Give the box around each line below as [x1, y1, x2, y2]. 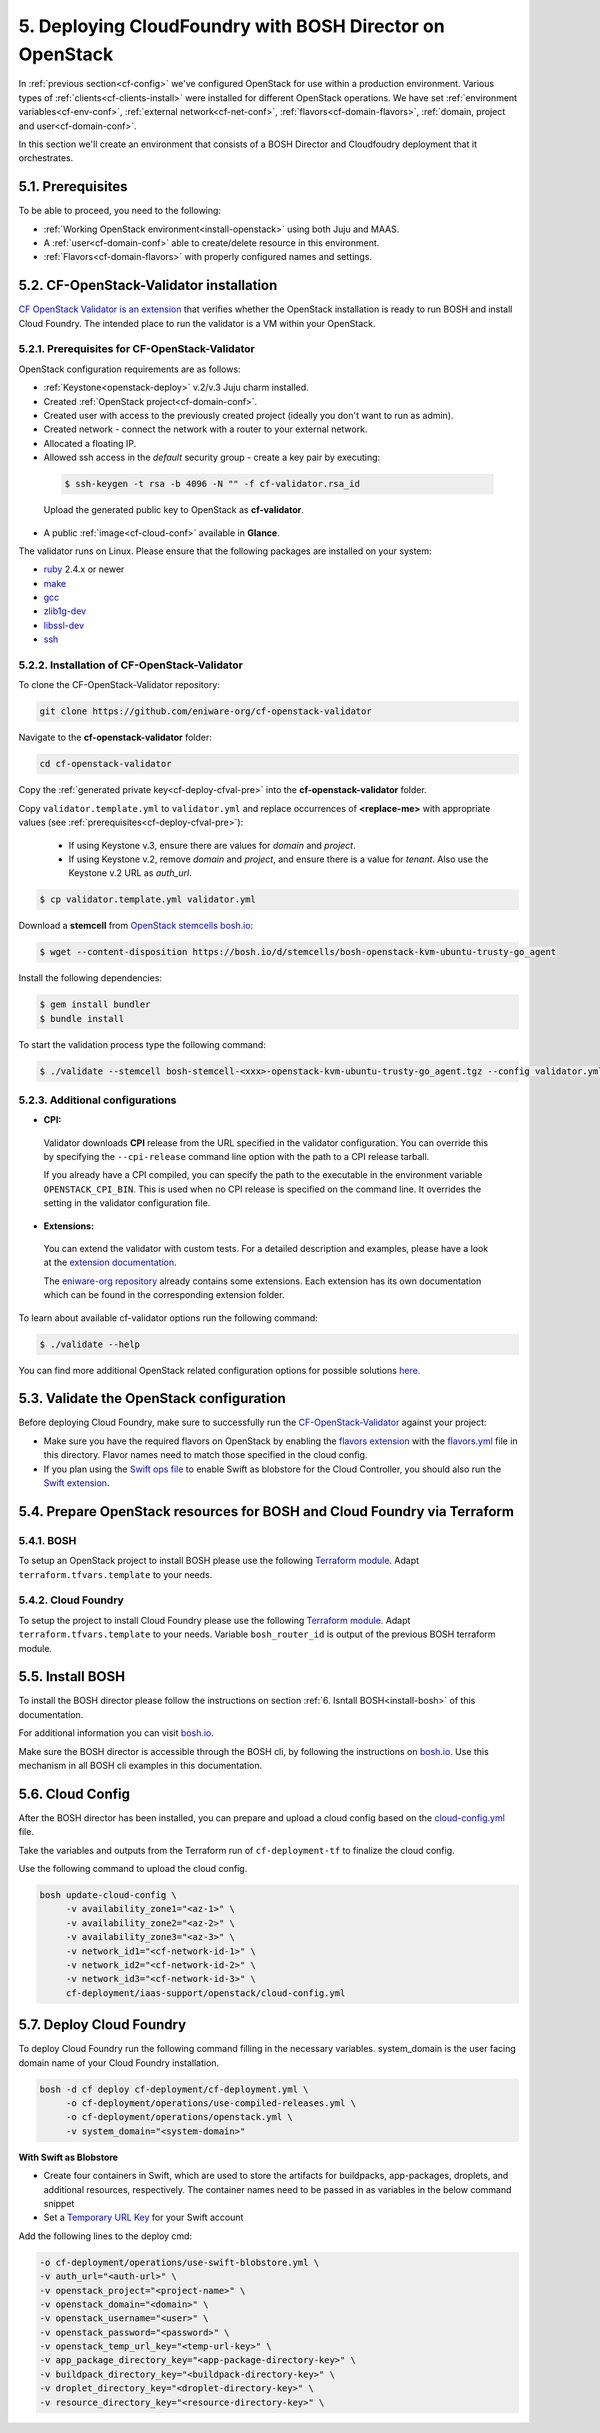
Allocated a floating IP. [43, 437, 137, 449]
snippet [43, 2197, 75, 2209]
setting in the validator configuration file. [43, 1197, 211, 1209]
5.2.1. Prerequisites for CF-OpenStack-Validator [18, 342, 255, 356]
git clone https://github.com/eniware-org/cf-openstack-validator [39, 706, 372, 717]
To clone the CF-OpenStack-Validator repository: [18, 679, 220, 691]
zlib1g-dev [43, 605, 87, 617]
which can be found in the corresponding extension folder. [43, 1289, 285, 1301]
